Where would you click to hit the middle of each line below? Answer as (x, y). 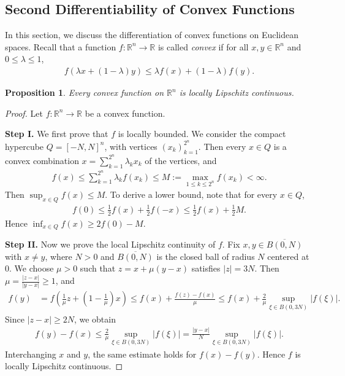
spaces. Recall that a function (61, 46)
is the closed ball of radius (206, 256)
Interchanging (31, 354)
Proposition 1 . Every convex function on (85, 92)
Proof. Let (24, 113)
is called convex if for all (203, 46)
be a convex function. (125, 113)
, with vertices (131, 146)
